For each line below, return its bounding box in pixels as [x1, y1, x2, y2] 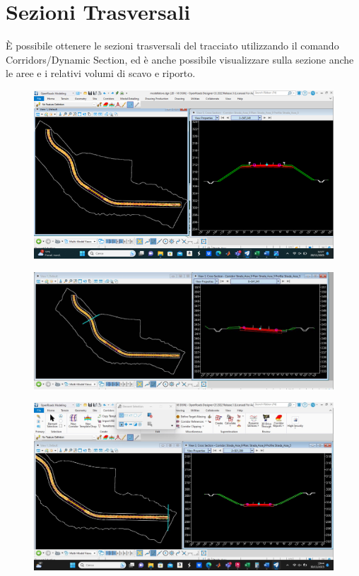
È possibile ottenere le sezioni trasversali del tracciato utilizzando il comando [6, 38, 339, 53]
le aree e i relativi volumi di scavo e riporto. [6, 66, 196, 81]
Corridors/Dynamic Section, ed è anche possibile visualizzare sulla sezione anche [6, 52, 354, 66]
